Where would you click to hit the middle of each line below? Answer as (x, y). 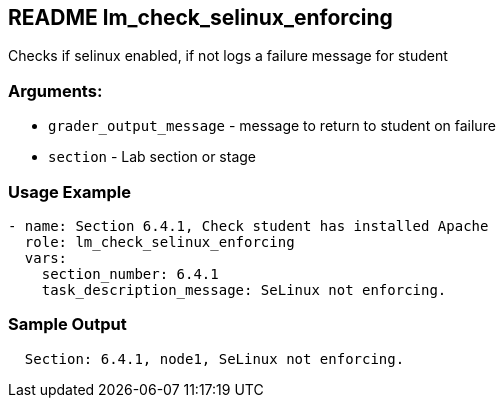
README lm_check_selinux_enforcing (200, 17)
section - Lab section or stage (152, 157)
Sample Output (67, 324)
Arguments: (55, 90)
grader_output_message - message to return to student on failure (272, 126)
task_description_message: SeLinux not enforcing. (244, 289)
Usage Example (69, 191)
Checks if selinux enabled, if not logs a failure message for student (228, 56)
